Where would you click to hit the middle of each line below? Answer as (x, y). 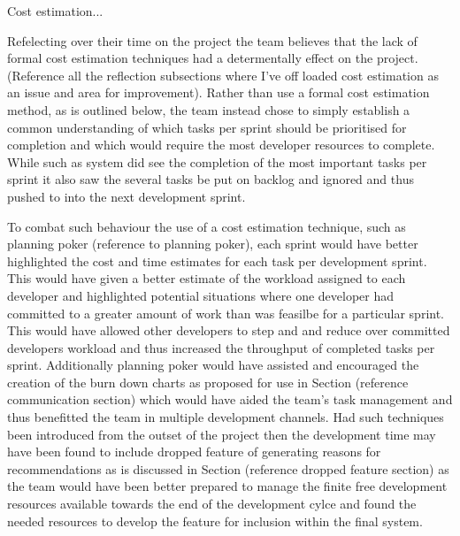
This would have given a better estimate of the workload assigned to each (207, 278)
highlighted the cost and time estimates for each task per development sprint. (217, 260)
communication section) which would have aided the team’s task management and (230, 399)
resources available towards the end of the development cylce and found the (212, 504)
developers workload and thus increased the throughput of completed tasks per (221, 347)
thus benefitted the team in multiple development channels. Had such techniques (226, 417)
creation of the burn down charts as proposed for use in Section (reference (208, 382)
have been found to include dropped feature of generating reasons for (194, 452)
